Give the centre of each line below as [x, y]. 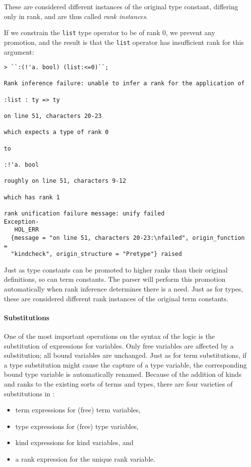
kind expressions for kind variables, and [74, 442]
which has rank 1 [32, 197]
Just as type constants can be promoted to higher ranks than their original [116, 269]
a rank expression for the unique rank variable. [85, 458]
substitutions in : [29, 393]
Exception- [21, 222]
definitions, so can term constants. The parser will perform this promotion [115, 279]
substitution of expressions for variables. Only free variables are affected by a [119, 345]
